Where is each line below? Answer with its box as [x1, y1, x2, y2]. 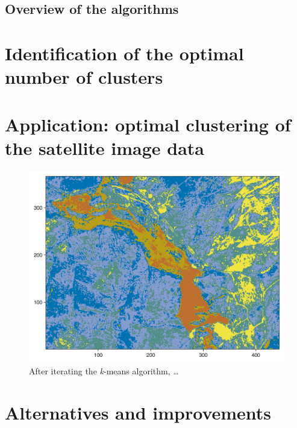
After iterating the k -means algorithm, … [29, 365, 179, 377]
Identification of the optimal [5, 40, 244, 65]
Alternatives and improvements [5, 400, 272, 425]
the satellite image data [5, 135, 205, 160]
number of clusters [5, 65, 163, 89]
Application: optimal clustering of [5, 112, 291, 136]
